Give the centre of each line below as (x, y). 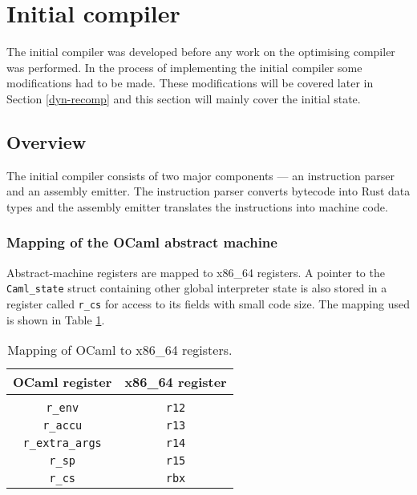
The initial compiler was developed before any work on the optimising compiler (201, 52)
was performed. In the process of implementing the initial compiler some (184, 67)
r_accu (63, 426)
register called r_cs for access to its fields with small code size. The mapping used (208, 303)
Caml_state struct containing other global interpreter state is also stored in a (197, 288)
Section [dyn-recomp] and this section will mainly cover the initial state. (184, 98)
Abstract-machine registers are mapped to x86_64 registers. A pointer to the (196, 272)
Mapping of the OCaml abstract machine (142, 242)
